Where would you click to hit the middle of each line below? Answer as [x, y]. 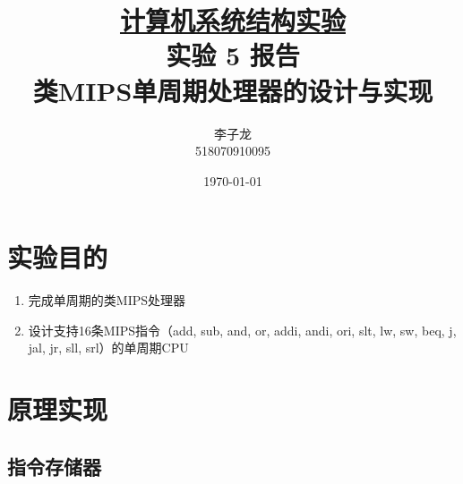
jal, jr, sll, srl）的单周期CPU [108, 348]
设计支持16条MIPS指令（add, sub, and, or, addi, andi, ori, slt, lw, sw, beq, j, [242, 330]
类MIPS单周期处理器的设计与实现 [233, 90]
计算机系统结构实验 [232, 20]
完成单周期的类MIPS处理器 [107, 300]
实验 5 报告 [233, 55]
